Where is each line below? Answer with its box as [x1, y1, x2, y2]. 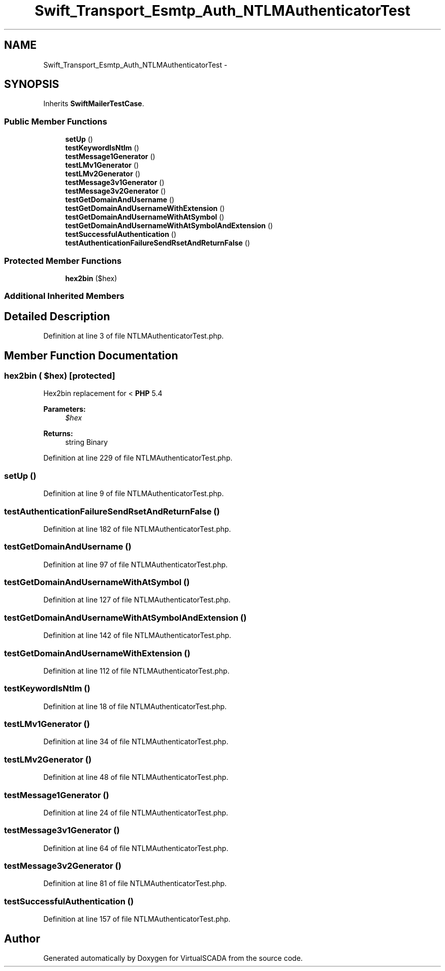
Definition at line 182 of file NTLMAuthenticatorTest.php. [43, 524, 231, 533]
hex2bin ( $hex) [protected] [4, 371, 115, 381]
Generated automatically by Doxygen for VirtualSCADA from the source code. [43, 953, 303, 962]
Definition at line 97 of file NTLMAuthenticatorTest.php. [43, 560, 228, 569]
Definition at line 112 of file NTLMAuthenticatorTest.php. [43, 666, 230, 675]
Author [4, 932, 40, 945]
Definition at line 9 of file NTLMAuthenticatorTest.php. [43, 489, 224, 498]
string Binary [65, 438, 108, 447]
